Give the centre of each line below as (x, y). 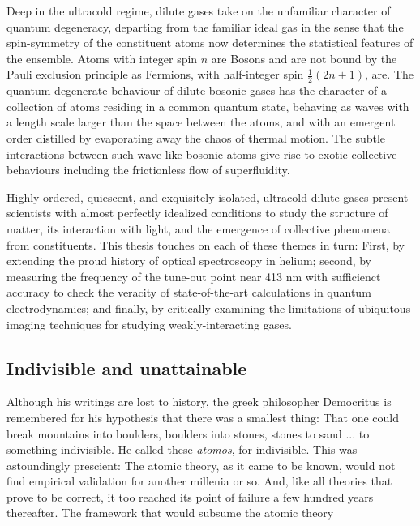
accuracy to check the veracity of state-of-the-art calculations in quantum (189, 292)
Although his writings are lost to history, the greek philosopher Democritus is (199, 402)
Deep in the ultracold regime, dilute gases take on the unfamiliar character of (199, 11)
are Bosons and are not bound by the (304, 58)
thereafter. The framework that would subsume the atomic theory (170, 513)
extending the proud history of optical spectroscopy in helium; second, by (189, 261)
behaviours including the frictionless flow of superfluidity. (148, 170)
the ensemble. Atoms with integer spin (102, 58)
